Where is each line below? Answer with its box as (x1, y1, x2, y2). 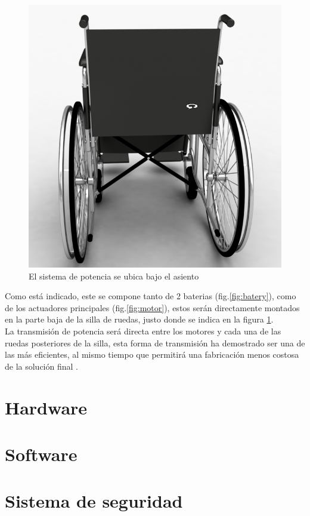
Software (5, 442, 77, 466)
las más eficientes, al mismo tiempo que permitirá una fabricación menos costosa (5, 348, 299, 361)
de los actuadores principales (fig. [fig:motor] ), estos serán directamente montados (5, 301, 300, 314)
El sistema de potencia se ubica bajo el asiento (29, 269, 199, 282)
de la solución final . (5, 360, 78, 372)
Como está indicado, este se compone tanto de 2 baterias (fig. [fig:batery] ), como (5, 290, 296, 302)
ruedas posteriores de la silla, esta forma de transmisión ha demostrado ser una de (5, 336, 305, 349)
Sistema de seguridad (5, 489, 183, 513)
